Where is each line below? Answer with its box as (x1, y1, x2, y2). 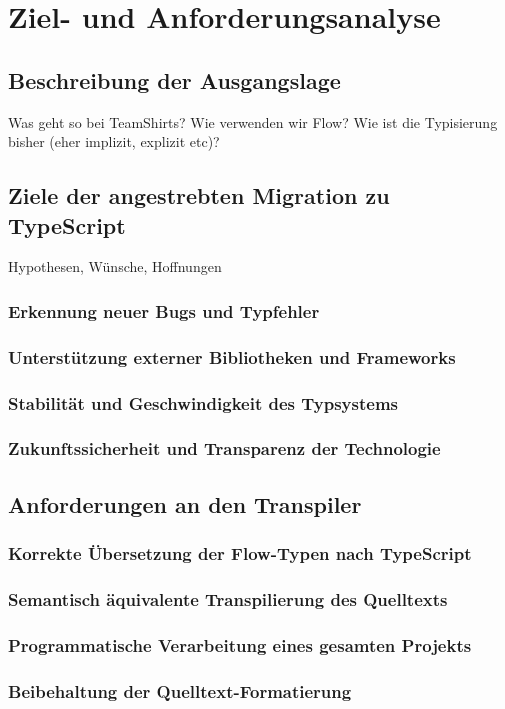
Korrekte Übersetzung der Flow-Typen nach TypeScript (8, 541, 472, 566)
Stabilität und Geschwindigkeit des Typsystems (8, 390, 398, 415)
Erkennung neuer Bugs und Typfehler (8, 298, 320, 323)
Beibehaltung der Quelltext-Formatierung (8, 678, 352, 703)
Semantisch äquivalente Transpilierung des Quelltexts (8, 586, 448, 611)
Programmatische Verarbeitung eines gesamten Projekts (8, 632, 472, 657)
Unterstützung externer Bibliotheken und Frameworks (8, 344, 456, 369)
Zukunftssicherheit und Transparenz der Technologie (8, 436, 441, 461)
